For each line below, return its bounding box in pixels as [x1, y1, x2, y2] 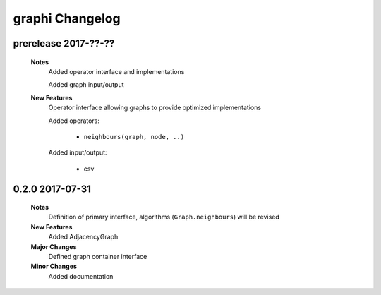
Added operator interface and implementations [48, 67, 185, 76]
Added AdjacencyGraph [48, 233, 119, 241]
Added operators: [48, 116, 100, 125]
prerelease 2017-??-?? [13, 37, 115, 49]
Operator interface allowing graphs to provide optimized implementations [48, 103, 261, 112]
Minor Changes [30, 262, 78, 271]
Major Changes [30, 242, 77, 251]
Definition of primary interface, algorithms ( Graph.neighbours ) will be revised [48, 212, 280, 222]
